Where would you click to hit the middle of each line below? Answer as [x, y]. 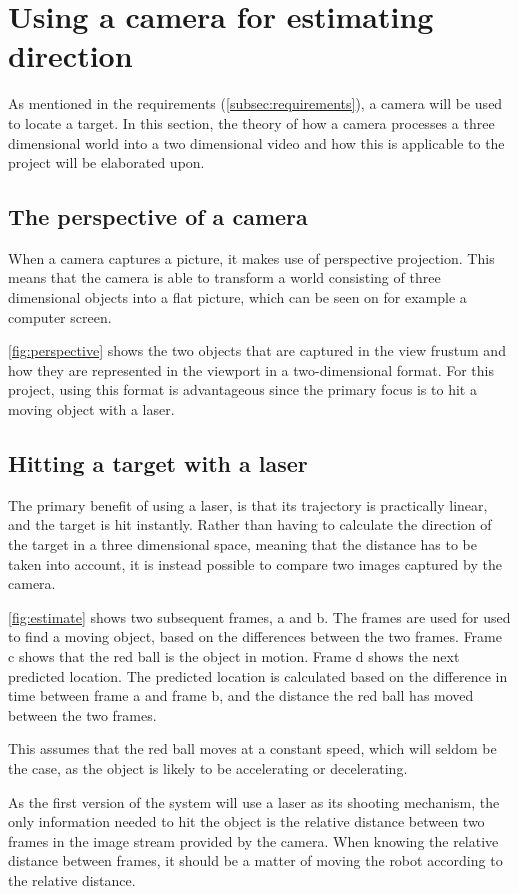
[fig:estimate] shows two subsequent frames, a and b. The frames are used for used [259, 616]
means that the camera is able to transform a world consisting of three [224, 277]
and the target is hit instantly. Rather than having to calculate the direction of [250, 524]
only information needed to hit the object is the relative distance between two [246, 821]
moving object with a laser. [91, 409]
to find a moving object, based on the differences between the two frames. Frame [255, 636]
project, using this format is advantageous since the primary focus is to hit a [242, 389]
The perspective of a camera [158, 216]
